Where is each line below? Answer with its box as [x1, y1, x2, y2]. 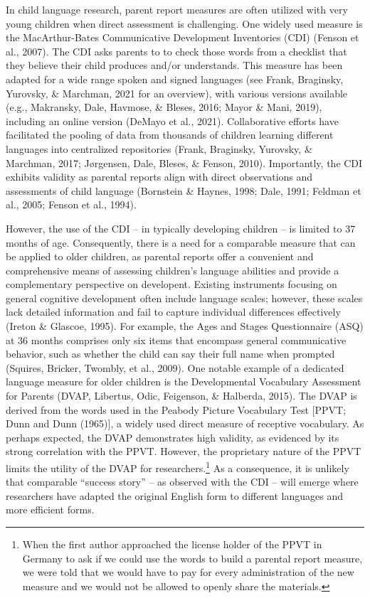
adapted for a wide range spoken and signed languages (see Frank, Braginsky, [6, 71, 344, 86]
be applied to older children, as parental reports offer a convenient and [6, 249, 314, 264]
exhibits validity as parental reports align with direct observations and [6, 169, 313, 184]
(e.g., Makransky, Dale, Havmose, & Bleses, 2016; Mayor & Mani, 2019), [6, 100, 322, 114]
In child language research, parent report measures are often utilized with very [6, 2, 348, 16]
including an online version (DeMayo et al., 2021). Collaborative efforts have [6, 113, 339, 128]
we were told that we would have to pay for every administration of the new [22, 565, 354, 580]
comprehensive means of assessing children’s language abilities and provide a [6, 262, 339, 277]
